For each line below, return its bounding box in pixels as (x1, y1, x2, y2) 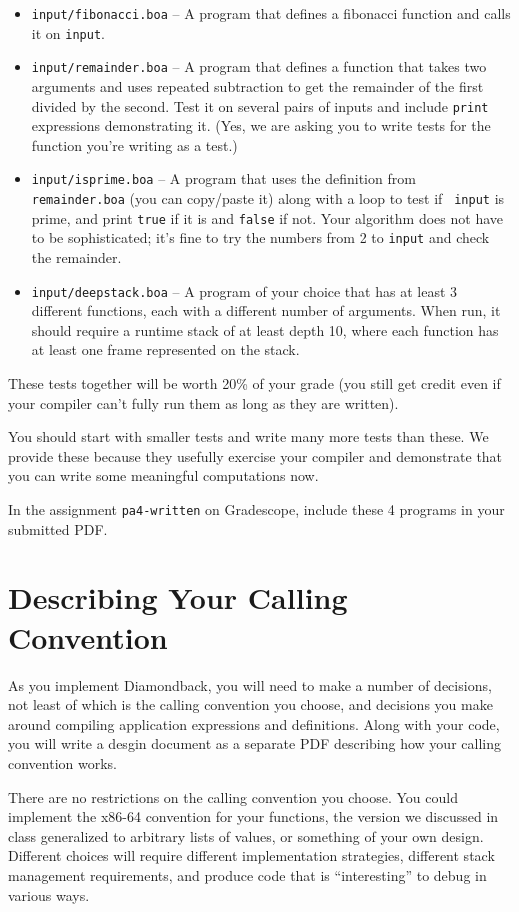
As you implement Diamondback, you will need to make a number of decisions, (8, 674, 492, 695)
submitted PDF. (8, 518, 108, 539)
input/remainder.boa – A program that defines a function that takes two (31, 56, 487, 77)
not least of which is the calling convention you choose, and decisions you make (8, 694, 493, 715)
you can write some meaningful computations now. (8, 465, 319, 486)
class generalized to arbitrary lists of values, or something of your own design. (8, 825, 484, 846)
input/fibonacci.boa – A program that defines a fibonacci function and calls (31, 3, 511, 23)
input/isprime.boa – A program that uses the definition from (31, 168, 416, 189)
